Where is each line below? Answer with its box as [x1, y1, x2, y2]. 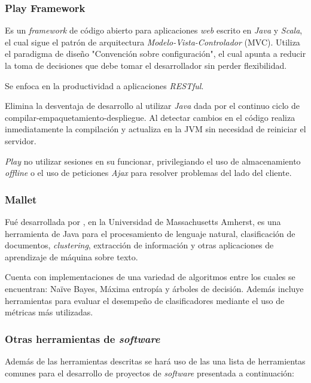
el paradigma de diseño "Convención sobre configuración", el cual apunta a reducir [5, 47, 306, 60]
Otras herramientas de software [5, 331, 160, 346]
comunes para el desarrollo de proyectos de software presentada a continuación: [5, 366, 295, 379]
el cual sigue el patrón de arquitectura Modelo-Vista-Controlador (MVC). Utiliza [5, 35, 300, 48]
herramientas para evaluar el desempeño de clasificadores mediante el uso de [5, 294, 285, 306]
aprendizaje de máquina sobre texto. [5, 250, 138, 263]
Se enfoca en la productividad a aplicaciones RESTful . [5, 79, 204, 92]
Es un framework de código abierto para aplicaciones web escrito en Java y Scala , [5, 24, 303, 37]
